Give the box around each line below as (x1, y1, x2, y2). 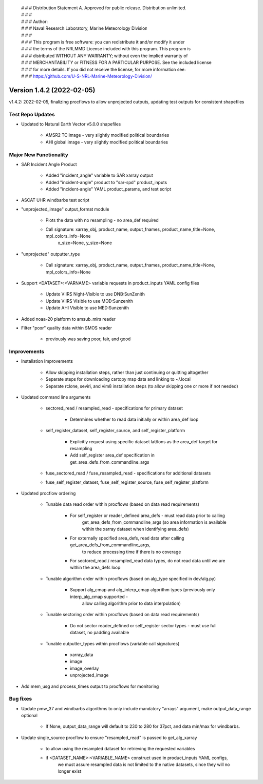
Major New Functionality (9, 151, 68, 158)
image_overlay (70, 665, 99, 671)
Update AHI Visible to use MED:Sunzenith (45, 305, 129, 311)
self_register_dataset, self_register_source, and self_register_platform (45, 428, 185, 433)
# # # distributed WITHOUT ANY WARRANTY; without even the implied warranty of (21, 53, 188, 59)
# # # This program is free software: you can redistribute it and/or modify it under (21, 39, 185, 45)
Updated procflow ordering (21, 490, 76, 496)
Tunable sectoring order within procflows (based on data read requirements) (45, 612, 199, 618)
